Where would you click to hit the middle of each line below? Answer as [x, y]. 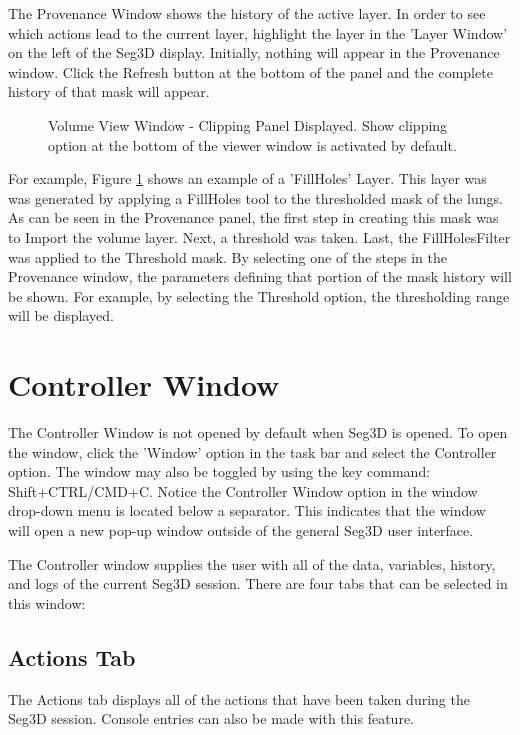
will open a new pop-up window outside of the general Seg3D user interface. [241, 530]
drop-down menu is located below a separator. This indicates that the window [247, 510]
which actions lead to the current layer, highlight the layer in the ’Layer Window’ [258, 32]
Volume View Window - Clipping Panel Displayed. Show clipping [248, 124]
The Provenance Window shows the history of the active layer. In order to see [247, 13]
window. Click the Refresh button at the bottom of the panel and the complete [250, 71]
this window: [47, 602]
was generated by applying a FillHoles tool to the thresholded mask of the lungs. [255, 197]
